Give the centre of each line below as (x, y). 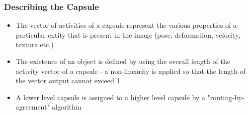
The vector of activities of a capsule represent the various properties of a (126, 25)
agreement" (33, 107)
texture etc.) (35, 44)
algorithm (67, 107)
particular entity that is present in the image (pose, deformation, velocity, (128, 34)
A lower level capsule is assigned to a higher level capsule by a (110, 97)
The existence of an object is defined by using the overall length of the (123, 61)
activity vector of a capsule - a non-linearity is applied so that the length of (130, 71)
